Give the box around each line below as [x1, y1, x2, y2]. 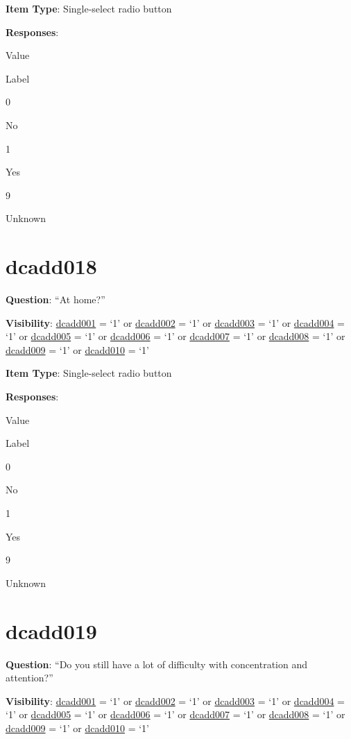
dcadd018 [6, 252, 97, 280]
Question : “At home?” [6, 292, 105, 307]
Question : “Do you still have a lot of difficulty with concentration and [6, 656, 307, 671]
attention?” [6, 670, 53, 685]
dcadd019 [6, 616, 97, 645]
